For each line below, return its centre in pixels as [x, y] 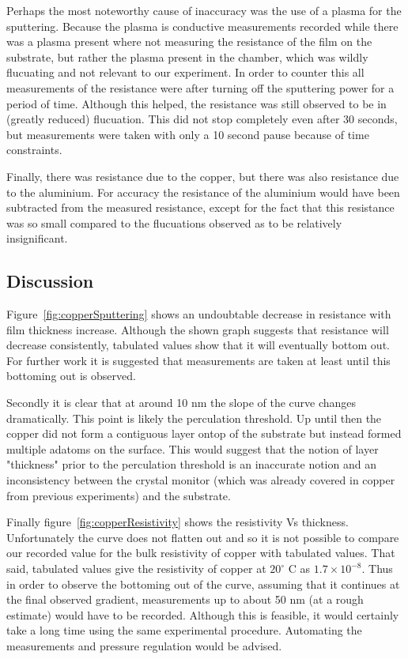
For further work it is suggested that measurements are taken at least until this [198, 360]
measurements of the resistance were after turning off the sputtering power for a [200, 87]
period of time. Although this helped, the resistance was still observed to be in [196, 103]
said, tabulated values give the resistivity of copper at [136, 569]
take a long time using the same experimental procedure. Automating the [184, 630]
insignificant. [37, 238]
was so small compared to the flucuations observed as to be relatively [174, 222]
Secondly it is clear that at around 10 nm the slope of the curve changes [181, 403]
